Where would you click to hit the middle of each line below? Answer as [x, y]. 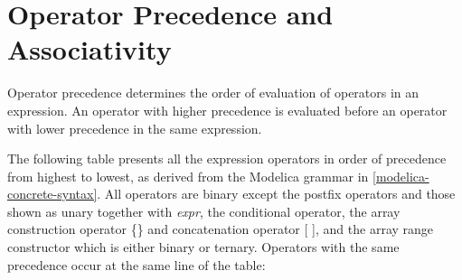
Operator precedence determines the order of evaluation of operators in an [213, 93]
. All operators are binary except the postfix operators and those [276, 194]
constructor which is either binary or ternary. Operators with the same [203, 247]
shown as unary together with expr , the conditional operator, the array [204, 211]
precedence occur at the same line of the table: [137, 264]
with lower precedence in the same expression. [135, 128]
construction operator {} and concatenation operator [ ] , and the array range [221, 229]
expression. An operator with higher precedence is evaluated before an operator [227, 110]
